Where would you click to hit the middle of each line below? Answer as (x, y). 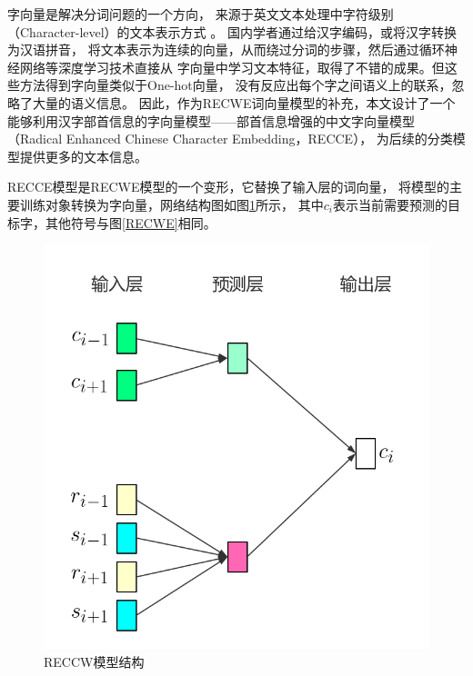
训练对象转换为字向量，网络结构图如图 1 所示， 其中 (171, 204)
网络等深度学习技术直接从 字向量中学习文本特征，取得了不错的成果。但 (232, 67)
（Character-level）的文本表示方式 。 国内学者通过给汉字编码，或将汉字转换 (232, 31)
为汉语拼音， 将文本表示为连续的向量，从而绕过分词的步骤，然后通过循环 (226, 50)
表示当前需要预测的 (390, 204)
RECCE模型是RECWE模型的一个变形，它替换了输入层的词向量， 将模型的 (229, 187)
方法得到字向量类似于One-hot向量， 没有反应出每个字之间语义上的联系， (236, 85)
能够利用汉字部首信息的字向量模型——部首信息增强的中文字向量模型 (211, 120)
